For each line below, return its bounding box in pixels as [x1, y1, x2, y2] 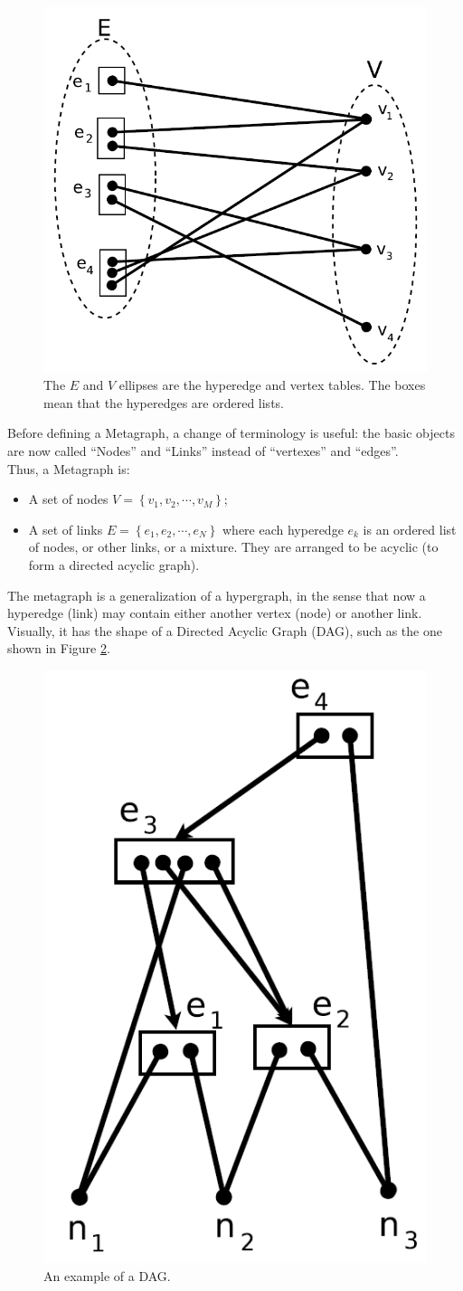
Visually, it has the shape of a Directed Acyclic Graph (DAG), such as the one [7, 621, 442, 640]
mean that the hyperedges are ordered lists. [43, 393, 284, 412]
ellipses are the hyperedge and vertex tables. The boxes [118, 375, 426, 394]
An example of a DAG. [43, 1266, 171, 1285]
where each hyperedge [222, 519, 344, 538]
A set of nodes [28, 489, 109, 508]
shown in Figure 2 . [7, 639, 110, 658]
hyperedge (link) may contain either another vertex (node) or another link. [7, 603, 422, 622]
